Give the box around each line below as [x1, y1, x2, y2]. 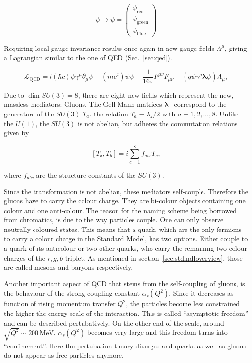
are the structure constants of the [36, 169, 136, 180]
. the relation [89, 109, 128, 118]
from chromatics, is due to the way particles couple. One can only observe [4, 214, 224, 225]
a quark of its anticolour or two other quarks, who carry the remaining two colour [4, 243, 248, 253]
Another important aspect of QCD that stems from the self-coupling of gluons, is [4, 278, 245, 288]
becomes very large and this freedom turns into [87, 327, 228, 337]
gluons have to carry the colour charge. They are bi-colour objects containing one [4, 196, 246, 206]
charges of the [4, 252, 45, 263]
